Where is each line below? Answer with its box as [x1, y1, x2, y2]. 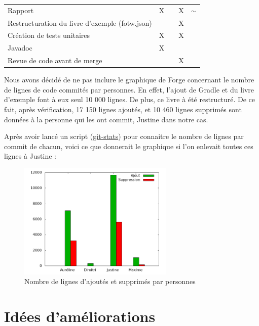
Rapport [8, 5, 34, 15]
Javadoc [8, 42, 32, 53]
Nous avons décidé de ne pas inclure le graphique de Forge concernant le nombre [4, 74, 254, 85]
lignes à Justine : [4, 151, 57, 161]
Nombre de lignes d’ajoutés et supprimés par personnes [24, 276, 196, 287]
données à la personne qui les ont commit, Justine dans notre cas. [4, 114, 208, 124]
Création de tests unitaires [8, 30, 90, 40]
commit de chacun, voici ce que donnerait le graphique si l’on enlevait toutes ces [4, 141, 253, 151]
